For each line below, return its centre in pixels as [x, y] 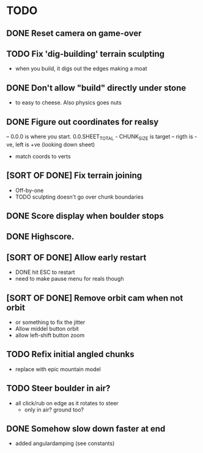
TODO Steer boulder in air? [58, 389]
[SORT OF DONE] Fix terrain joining [74, 176]
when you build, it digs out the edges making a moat [81, 68]
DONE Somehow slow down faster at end [86, 429]
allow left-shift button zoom [50, 335]
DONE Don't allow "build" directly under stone [96, 88]
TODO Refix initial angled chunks [70, 354]
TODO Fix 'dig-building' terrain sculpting [86, 53]
